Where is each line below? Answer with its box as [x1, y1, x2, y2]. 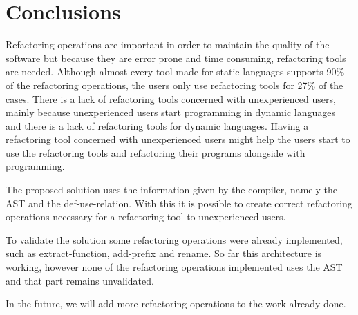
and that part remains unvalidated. [6, 273, 154, 287]
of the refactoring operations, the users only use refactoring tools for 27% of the [6, 77, 343, 92]
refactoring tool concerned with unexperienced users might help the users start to [6, 132, 350, 146]
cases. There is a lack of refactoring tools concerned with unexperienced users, [6, 91, 336, 106]
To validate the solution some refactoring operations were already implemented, [6, 232, 343, 247]
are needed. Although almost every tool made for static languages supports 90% [6, 64, 345, 79]
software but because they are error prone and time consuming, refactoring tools [6, 50, 346, 65]
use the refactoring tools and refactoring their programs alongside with [6, 145, 305, 160]
